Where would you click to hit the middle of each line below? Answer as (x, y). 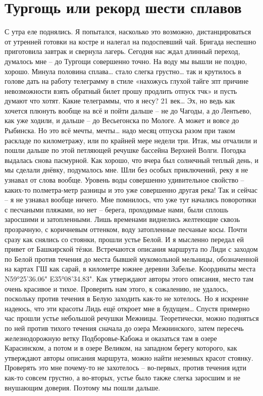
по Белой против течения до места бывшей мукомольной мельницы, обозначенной (131, 259)
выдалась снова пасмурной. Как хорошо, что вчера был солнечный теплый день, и (132, 160)
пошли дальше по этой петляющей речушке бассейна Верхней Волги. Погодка (125, 150)
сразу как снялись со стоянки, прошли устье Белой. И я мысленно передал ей (124, 239)
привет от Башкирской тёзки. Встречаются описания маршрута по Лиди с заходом (131, 249)
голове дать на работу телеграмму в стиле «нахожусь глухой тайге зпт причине (127, 81)
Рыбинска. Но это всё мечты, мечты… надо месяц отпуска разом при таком (120, 130)
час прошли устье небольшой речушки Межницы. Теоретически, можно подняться (132, 318)
